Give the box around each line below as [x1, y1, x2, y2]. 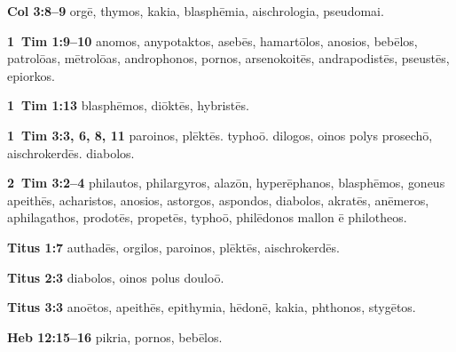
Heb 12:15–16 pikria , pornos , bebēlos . [7, 327, 223, 346]
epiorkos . [7, 66, 55, 84]
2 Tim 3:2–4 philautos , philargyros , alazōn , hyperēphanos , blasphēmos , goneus [7, 173, 445, 192]
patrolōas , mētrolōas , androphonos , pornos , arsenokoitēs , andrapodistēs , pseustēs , [7, 49, 450, 68]
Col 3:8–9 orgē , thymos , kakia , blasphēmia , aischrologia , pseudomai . [7, 2, 384, 20]
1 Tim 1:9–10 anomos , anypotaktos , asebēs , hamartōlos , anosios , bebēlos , [7, 31, 418, 50]
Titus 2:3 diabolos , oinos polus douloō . [7, 268, 224, 286]
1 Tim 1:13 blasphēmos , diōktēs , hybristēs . [7, 96, 249, 115]
